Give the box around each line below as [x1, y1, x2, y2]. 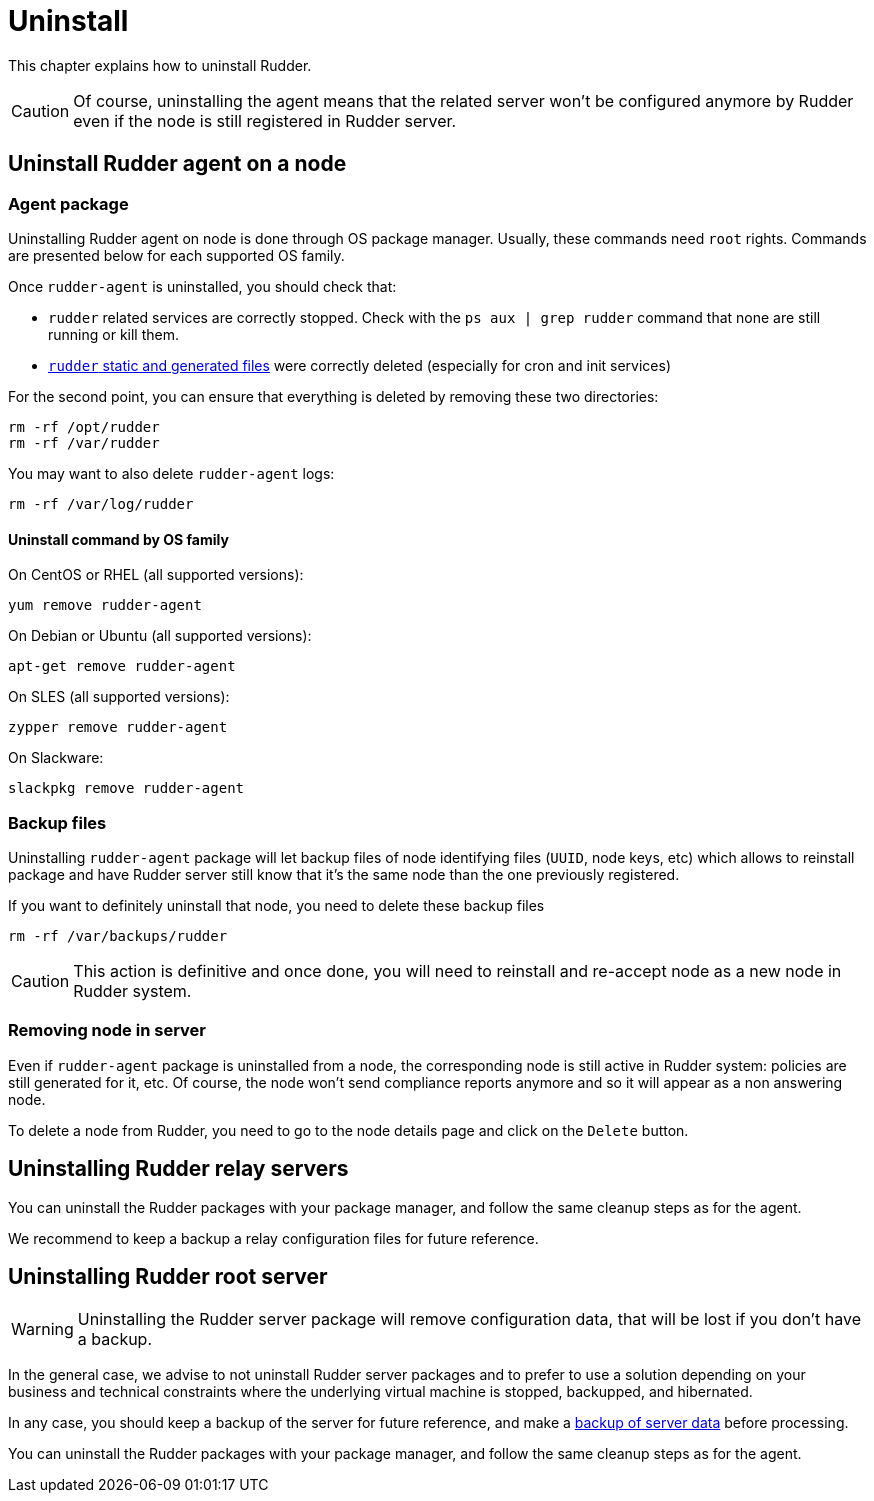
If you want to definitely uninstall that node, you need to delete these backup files [8, 896, 545, 914]
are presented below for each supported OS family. [8, 246, 345, 264]
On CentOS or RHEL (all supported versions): [8, 566, 304, 584]
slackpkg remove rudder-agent [8, 780, 245, 797]
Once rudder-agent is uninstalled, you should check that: [8, 277, 397, 295]
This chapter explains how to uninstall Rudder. [8, 56, 312, 74]
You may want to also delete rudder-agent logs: [8, 464, 335, 482]
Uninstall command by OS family [8, 530, 229, 548]
